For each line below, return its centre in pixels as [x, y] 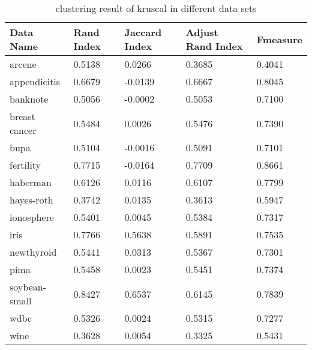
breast [22, 116]
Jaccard [143, 32]
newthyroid [33, 252]
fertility [25, 165]
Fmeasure [279, 39]
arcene [23, 64]
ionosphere [32, 217]
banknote [29, 99]
